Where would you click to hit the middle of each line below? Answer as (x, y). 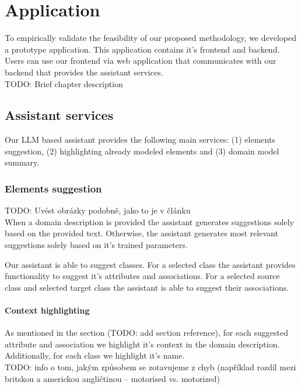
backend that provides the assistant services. (84, 72)
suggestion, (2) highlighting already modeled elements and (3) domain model (142, 151)
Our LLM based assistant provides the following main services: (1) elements (140, 140)
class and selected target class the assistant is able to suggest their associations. (147, 287)
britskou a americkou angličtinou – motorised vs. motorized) (113, 378)
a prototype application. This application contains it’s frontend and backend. (142, 49)
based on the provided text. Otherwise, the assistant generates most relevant (141, 233)
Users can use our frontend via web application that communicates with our (141, 61)
